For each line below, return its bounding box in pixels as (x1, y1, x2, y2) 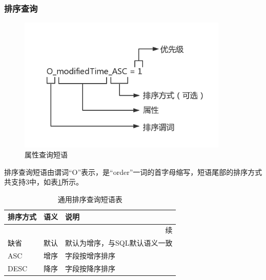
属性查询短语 (25, 149, 68, 160)
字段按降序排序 (65, 263, 115, 273)
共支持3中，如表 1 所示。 (4, 176, 83, 187)
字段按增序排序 (65, 250, 115, 261)
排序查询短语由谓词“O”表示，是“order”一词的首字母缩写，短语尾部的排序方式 (4, 166, 262, 177)
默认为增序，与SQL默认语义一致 (65, 237, 173, 248)
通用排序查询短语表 (57, 193, 122, 204)
